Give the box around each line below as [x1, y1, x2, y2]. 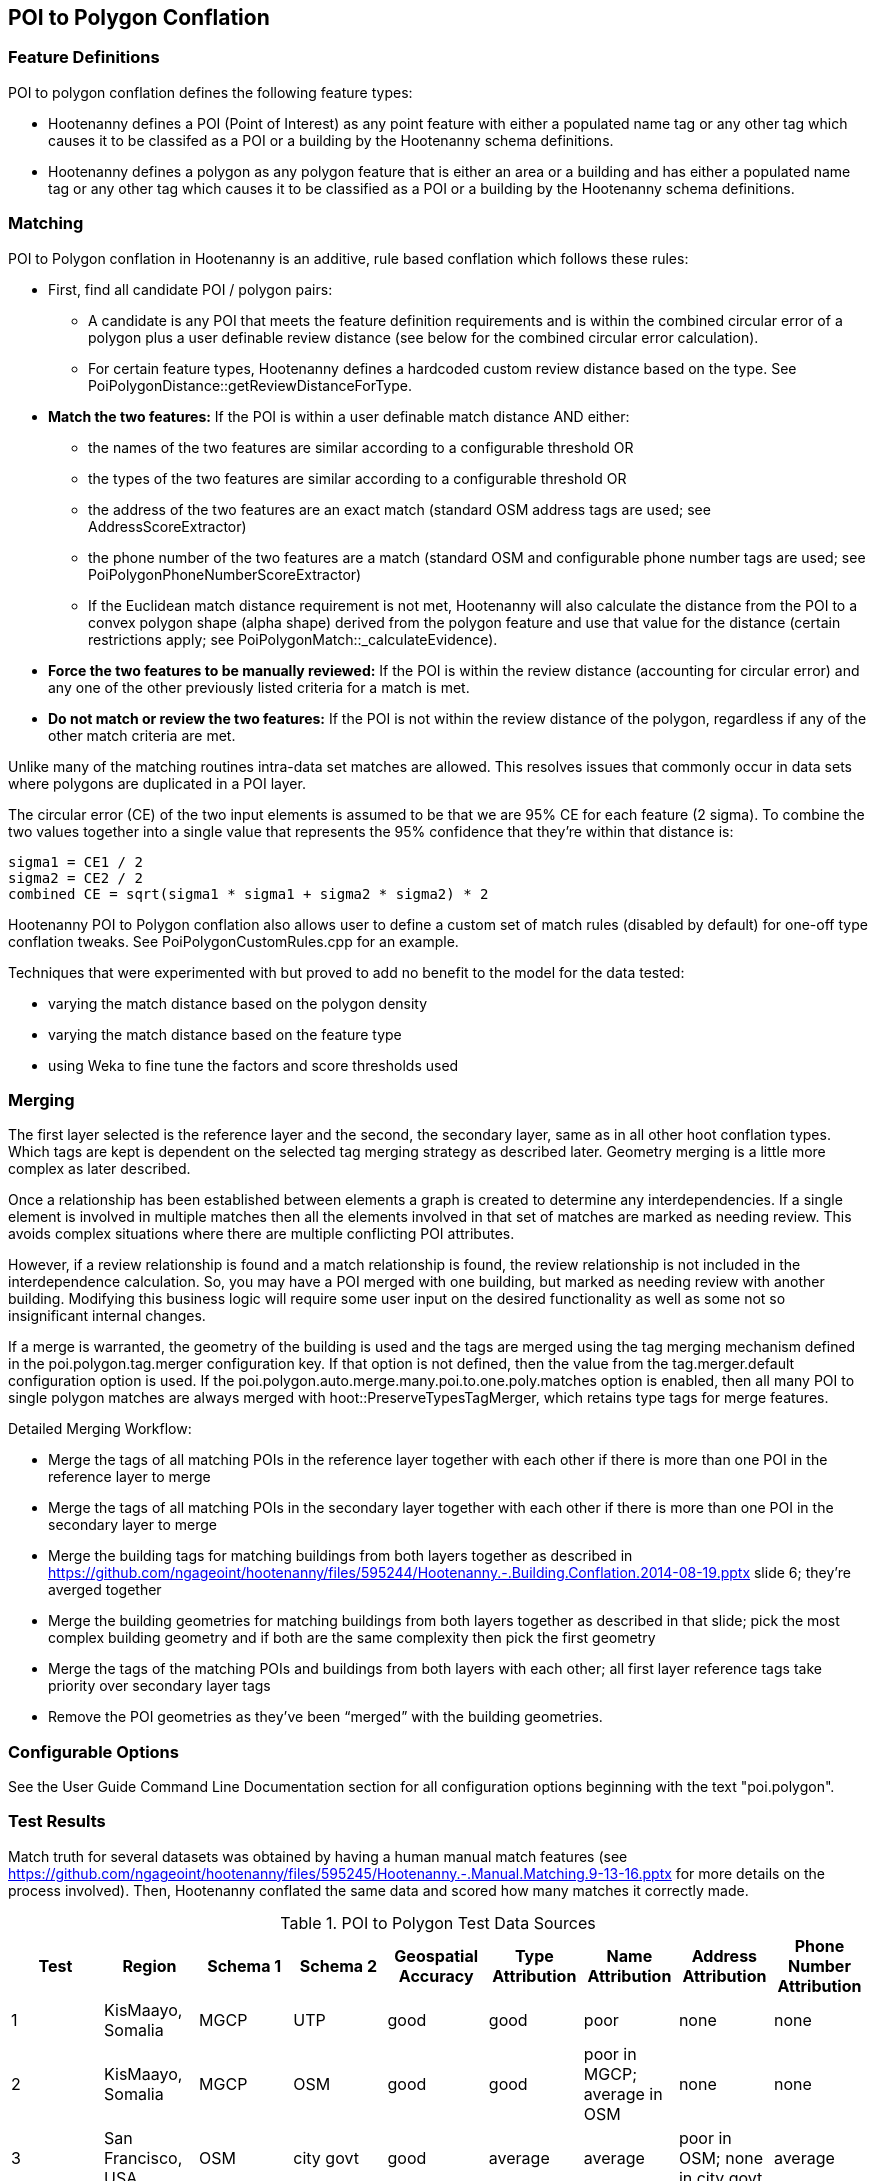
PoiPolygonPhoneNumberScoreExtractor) [88, 565, 362, 583]
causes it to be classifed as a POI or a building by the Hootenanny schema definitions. [48, 131, 614, 149]
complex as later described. [8, 1160, 191, 1178]
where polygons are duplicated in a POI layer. [8, 774, 306, 792]
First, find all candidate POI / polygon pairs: [48, 280, 333, 298]
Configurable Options [8, 1741, 179, 1762]
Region [122, 1955, 177, 1976]
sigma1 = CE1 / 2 [8, 853, 143, 870]
